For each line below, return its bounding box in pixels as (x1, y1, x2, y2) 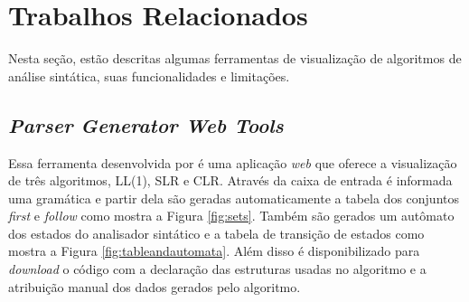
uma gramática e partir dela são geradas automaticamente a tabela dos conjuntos (8, 188, 459, 207)
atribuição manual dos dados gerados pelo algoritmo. (8, 277, 301, 296)
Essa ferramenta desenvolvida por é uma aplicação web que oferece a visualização (8, 153, 457, 172)
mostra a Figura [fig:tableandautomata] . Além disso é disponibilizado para (8, 241, 420, 260)
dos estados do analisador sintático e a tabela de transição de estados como (8, 223, 425, 242)
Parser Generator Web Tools (8, 110, 284, 138)
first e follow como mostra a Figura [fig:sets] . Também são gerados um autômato (8, 206, 455, 225)
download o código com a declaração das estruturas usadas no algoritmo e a (8, 260, 427, 278)
